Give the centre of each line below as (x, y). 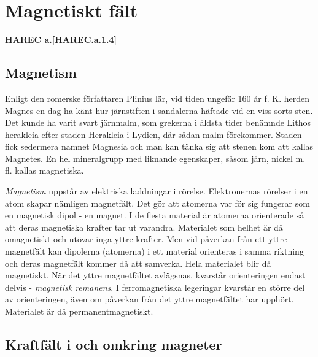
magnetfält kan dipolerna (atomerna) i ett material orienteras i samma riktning (154, 251)
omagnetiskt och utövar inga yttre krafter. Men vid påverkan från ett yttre (146, 239)
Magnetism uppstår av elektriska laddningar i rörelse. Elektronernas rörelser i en (157, 191)
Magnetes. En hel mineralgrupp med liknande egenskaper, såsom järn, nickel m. (155, 158)
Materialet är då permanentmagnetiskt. (79, 311)
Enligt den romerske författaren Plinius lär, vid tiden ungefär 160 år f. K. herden (157, 98)
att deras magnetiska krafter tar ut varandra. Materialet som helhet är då (144, 227)
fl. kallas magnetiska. (45, 170)
